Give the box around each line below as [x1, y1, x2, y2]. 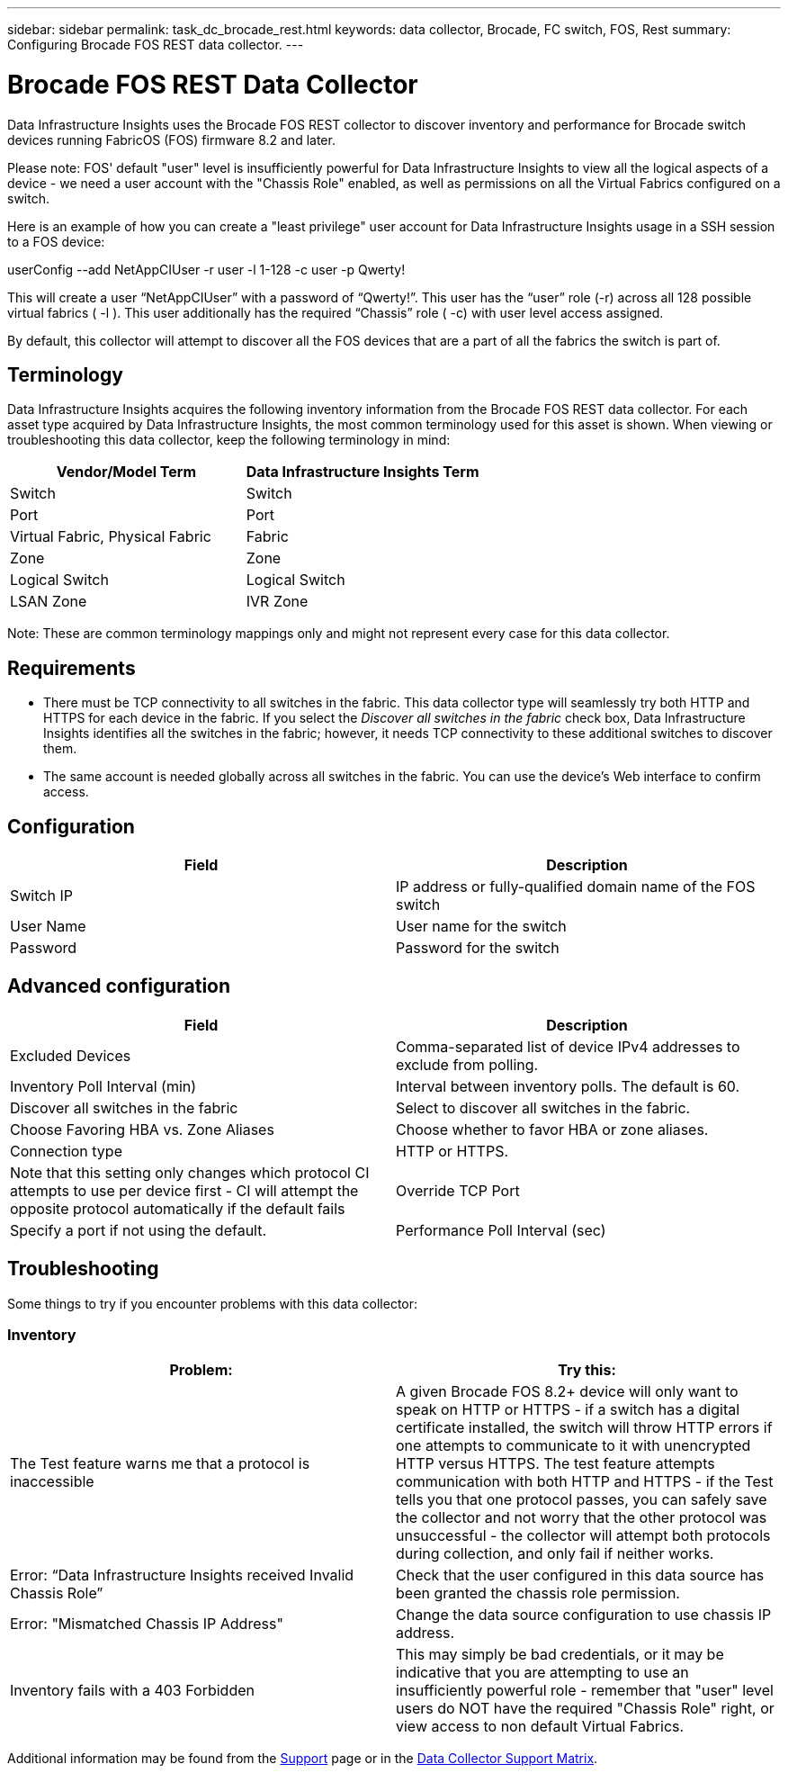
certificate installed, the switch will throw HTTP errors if [396, 1418, 773, 1437]
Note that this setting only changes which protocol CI [10, 1163, 370, 1182]
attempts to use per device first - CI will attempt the [10, 1181, 359, 1200]
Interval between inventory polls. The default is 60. [396, 1076, 740, 1095]
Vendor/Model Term [56, 463, 196, 481]
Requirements [7, 656, 136, 679]
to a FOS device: [7, 233, 105, 249]
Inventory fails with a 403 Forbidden [10, 1681, 255, 1700]
